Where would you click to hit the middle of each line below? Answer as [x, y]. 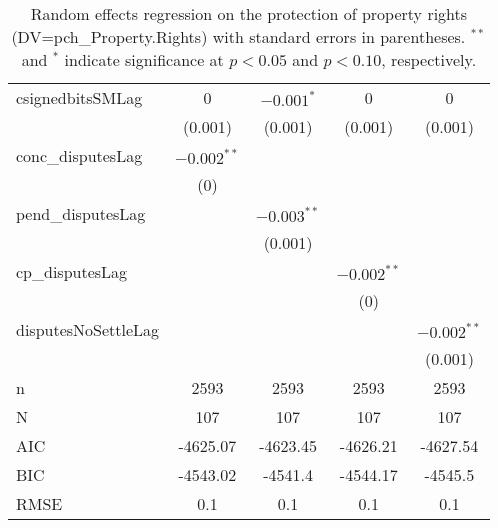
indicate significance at [144, 59]
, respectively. [429, 59]
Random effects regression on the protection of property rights [249, 13]
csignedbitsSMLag [79, 97]
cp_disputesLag [72, 271]
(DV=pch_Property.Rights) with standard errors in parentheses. [238, 36]
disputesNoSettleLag [88, 329]
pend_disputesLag [81, 213]
